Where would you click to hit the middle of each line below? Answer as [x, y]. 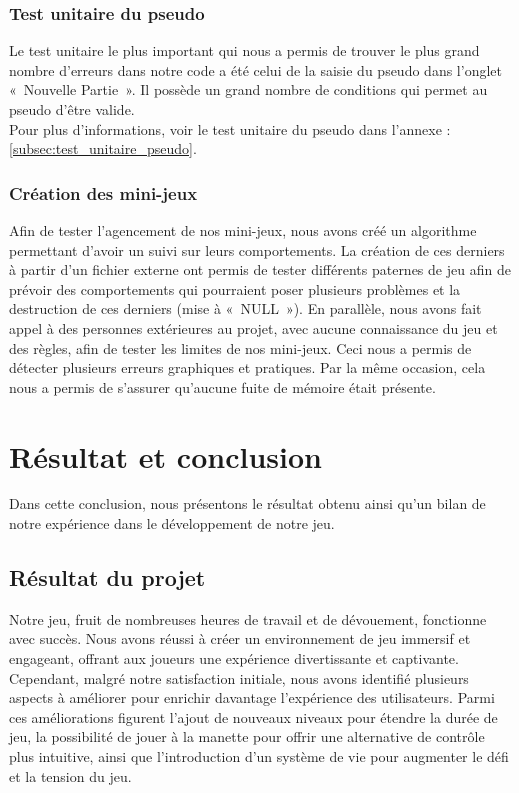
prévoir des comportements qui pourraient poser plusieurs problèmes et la [235, 288]
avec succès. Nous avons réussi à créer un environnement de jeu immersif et [240, 638]
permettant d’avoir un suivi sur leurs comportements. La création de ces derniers [257, 249]
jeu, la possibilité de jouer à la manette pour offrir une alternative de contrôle [247, 736]
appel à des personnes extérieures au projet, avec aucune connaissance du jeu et [253, 327]
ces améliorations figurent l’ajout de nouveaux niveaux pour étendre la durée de [253, 716]
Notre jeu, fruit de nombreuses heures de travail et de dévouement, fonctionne [248, 618]
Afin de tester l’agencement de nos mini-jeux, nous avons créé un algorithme [243, 230]
